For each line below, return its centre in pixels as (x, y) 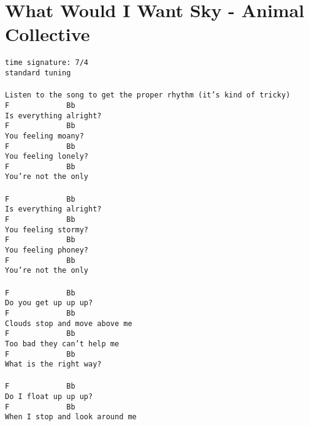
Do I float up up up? (49, 397)
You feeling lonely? (47, 157)
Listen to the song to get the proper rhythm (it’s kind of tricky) (148, 95)
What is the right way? (53, 364)
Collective (48, 34)
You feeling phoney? (47, 250)
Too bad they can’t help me (62, 344)
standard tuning (38, 73)
